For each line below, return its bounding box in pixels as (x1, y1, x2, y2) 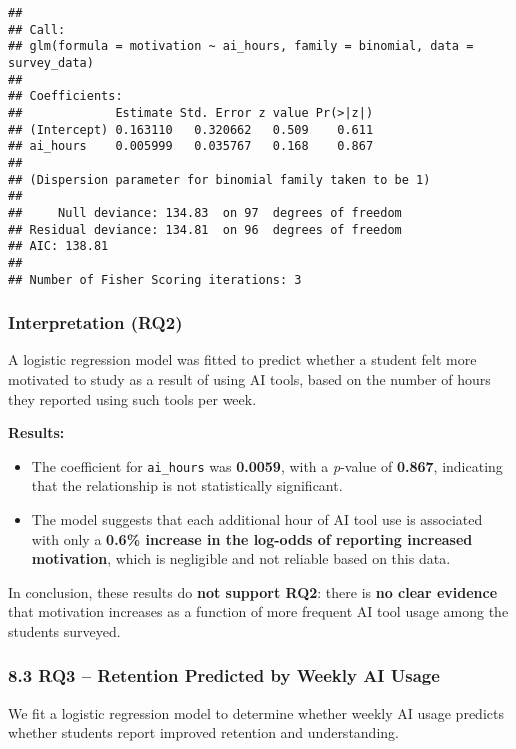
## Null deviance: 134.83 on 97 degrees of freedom (8, 205, 402, 220)
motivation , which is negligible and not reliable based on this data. (31, 548, 451, 569)
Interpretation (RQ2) (8, 310, 183, 335)
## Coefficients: (8, 89, 123, 104)
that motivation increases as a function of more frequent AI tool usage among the (8, 601, 509, 622)
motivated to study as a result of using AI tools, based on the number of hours (8, 368, 491, 389)
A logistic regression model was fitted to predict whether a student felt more (8, 349, 477, 370)
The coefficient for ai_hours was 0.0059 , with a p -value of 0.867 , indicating (31, 455, 503, 476)
